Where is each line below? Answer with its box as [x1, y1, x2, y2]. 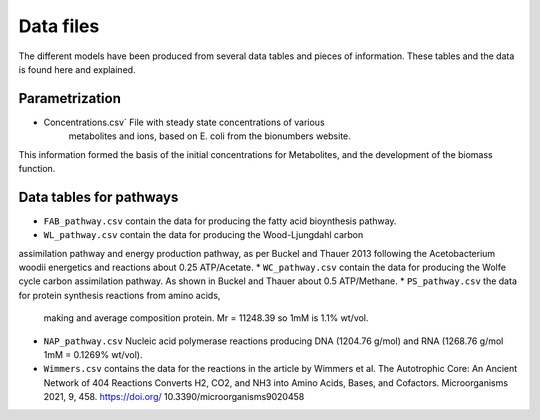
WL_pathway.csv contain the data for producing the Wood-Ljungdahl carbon [43, 229, 364, 241]
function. [18, 163, 56, 175]
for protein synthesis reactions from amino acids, [18, 289, 221, 301]
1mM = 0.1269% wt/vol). [43, 349, 143, 361]
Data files [18, 15, 100, 37]
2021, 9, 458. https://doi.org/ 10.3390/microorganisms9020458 [43, 391, 305, 403]
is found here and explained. [18, 63, 136, 75]
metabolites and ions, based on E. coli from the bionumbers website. [68, 130, 352, 142]
